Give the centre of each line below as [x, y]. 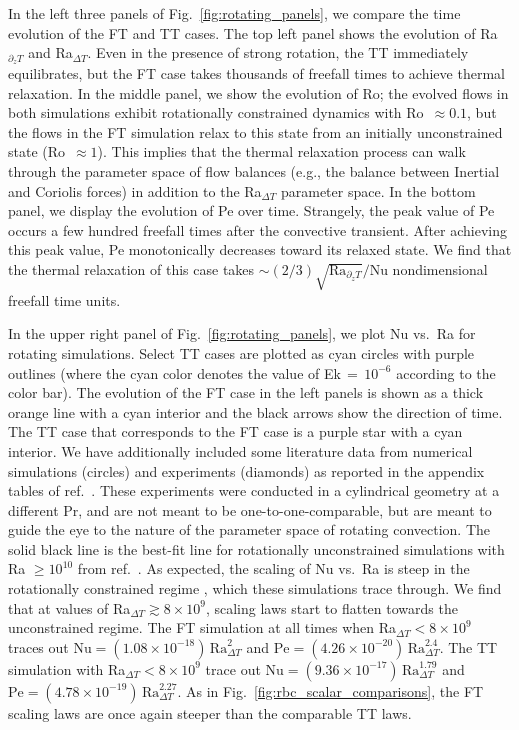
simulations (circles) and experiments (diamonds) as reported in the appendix [246, 470]
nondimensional [440, 268]
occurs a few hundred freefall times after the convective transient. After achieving [257, 229]
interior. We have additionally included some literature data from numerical [240, 450]
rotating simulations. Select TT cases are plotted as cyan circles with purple [241, 352]
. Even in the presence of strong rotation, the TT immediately [278, 52]
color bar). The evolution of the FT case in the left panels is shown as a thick [246, 392]
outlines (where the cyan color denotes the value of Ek [174, 372]
